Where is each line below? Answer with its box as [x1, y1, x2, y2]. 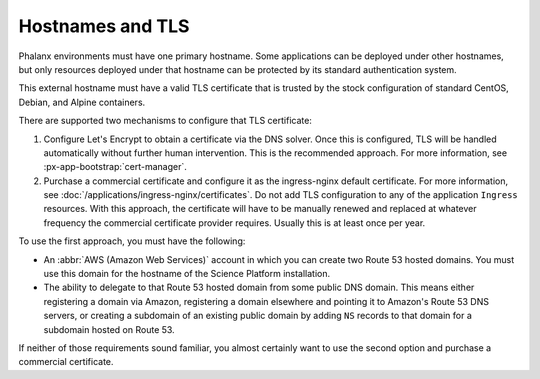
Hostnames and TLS [18, 15, 190, 37]
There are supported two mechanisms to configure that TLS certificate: [18, 115, 312, 127]
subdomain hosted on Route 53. [43, 323, 175, 335]
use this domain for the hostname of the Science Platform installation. [43, 268, 331, 280]
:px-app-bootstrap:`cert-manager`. [43, 161, 187, 173]
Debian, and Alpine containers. [18, 96, 146, 108]
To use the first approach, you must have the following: [18, 235, 246, 247]
